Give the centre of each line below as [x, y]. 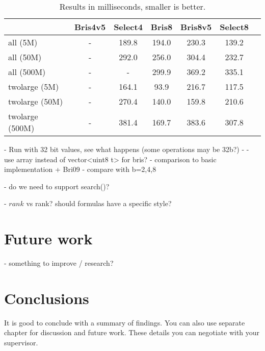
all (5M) [23, 42]
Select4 [128, 27]
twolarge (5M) [34, 86]
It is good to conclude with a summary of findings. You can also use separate [125, 322]
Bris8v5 [196, 27]
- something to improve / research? [59, 263]
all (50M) [25, 57]
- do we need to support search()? [57, 186]
